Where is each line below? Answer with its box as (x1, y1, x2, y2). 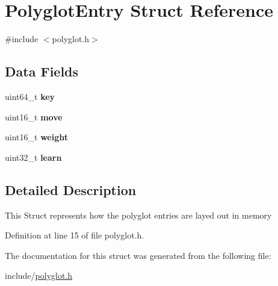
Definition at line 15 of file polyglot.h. (5, 229, 144, 241)
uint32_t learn (5, 151, 62, 163)
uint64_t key (5, 90, 55, 102)
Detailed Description (5, 180, 137, 199)
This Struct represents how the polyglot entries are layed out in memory (5, 208, 272, 221)
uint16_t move (5, 110, 63, 123)
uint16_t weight (5, 131, 68, 143)
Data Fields (5, 62, 79, 81)
